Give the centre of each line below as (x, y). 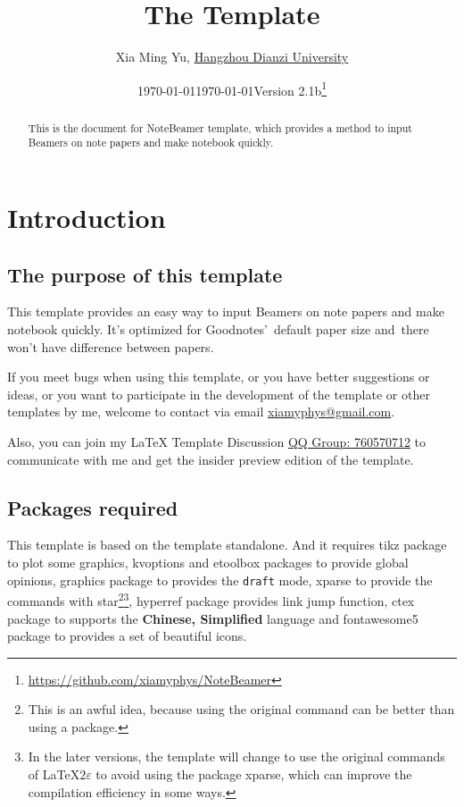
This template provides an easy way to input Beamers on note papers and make (226, 311)
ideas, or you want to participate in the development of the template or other (219, 394)
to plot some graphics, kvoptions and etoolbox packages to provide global (208, 563)
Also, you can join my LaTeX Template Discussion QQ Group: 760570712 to (217, 442)
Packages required (93, 507)
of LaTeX (54, 774)
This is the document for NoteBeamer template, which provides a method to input (220, 127)
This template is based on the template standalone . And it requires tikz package (227, 545)
